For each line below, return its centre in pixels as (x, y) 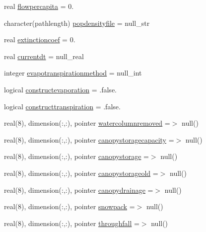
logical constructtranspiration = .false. (62, 106)
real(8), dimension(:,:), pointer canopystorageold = (81, 173)
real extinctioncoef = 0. (40, 39)
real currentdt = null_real (44, 56)
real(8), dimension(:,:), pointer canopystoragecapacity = (89, 139)
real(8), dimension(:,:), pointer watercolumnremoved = (87, 123)
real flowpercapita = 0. (39, 6)
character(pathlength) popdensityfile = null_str (77, 23)
